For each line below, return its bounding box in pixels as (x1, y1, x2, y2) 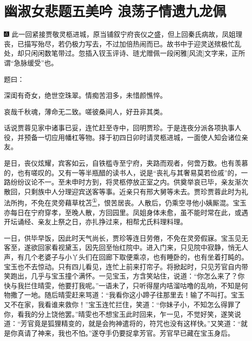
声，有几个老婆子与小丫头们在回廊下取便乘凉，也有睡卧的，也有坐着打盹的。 (4, 252, 248, 262)
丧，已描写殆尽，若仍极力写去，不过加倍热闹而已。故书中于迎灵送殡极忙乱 (4, 38, 241, 48)
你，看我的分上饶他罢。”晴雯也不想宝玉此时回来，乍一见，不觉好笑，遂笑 (4, 309, 235, 319)
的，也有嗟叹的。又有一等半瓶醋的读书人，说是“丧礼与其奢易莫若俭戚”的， (4, 167, 241, 177)
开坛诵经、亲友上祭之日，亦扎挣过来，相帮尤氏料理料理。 (4, 217, 187, 227)
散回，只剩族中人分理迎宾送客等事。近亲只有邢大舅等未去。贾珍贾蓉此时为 (4, 186, 241, 196)
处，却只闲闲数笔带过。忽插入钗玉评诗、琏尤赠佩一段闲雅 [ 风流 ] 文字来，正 (4, 48, 238, 58)
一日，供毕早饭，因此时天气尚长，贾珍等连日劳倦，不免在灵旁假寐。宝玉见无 (4, 232, 248, 243)
